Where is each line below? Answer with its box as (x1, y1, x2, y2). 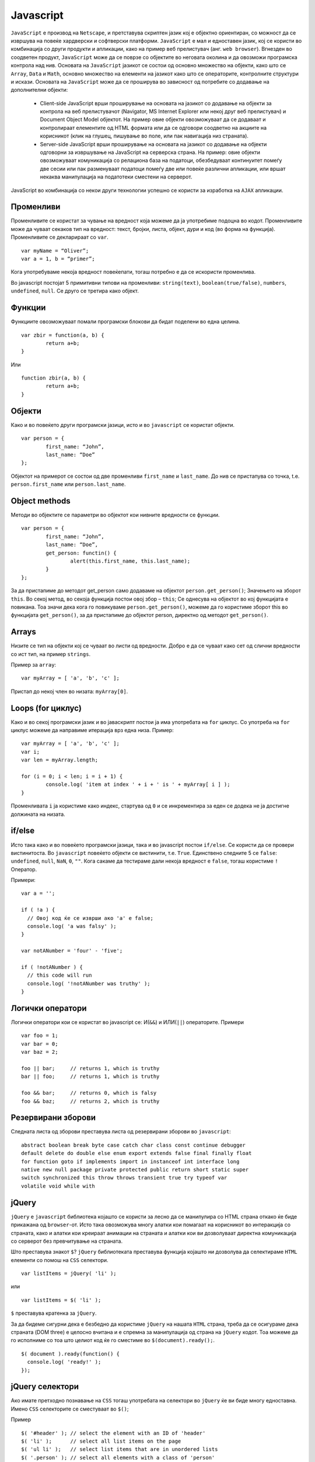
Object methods (10, 496, 71, 506)
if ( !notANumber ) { (21, 964, 83, 970)
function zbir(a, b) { (21, 375, 86, 381)
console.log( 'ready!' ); (27, 1358, 101, 1366)
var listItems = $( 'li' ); (21, 1297, 101, 1304)
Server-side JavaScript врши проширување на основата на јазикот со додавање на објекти (40, 140, 267, 147)
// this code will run (27, 972, 92, 979)
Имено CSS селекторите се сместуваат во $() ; (10, 1405, 129, 1412)
